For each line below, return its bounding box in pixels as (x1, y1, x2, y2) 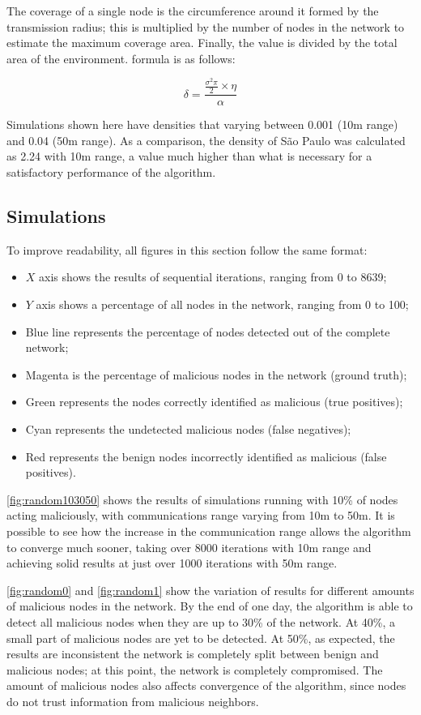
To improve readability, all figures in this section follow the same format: (6, 241, 368, 258)
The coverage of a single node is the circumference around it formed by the (6, 2, 379, 19)
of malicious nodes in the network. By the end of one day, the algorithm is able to (6, 597, 413, 614)
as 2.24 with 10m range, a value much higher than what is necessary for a (6, 148, 372, 165)
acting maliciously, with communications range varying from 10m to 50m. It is (6, 507, 395, 524)
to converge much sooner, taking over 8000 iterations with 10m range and (6, 538, 372, 555)
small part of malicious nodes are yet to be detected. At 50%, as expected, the (6, 629, 395, 646)
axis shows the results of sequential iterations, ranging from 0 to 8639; (39, 268, 387, 285)
